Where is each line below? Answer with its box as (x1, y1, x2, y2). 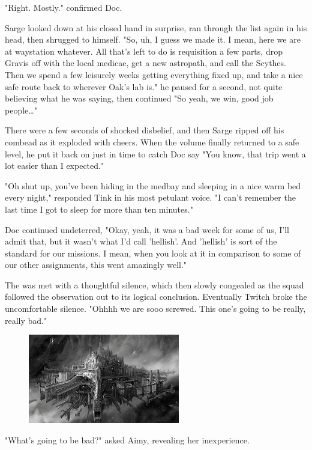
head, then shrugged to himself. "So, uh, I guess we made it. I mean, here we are (5, 33, 301, 46)
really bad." (5, 314, 47, 326)
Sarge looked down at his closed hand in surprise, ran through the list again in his (5, 21, 307, 34)
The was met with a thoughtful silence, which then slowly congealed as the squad (5, 278, 304, 291)
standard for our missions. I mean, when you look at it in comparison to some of (5, 246, 301, 259)
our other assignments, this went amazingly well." (5, 258, 187, 271)
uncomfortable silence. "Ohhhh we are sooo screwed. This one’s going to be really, (5, 302, 306, 315)
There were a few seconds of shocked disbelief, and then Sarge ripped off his (5, 124, 284, 136)
